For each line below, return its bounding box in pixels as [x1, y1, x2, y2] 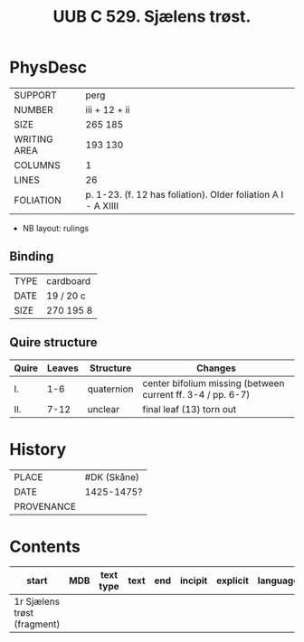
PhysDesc [9, 57, 88, 78]
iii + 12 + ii [85, 103, 130, 116]
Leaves [46, 362, 79, 374]
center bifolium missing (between [142, 377, 285, 390]
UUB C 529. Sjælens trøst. [52, 6, 252, 27]
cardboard [46, 274, 91, 287]
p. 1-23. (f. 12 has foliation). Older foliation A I [85, 188, 284, 201]
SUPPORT [14, 89, 57, 101]
